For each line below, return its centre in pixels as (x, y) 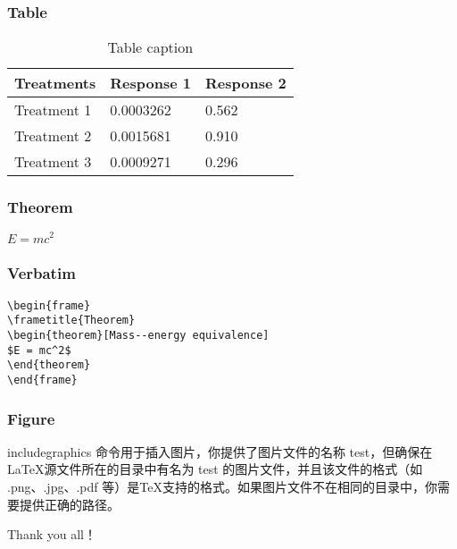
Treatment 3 (53, 162)
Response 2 (245, 83)
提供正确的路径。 (69, 504)
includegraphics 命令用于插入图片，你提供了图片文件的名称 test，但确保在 (220, 451)
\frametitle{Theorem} (71, 321)
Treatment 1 (53, 110)
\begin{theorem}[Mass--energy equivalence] (138, 336)
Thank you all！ (52, 534)
